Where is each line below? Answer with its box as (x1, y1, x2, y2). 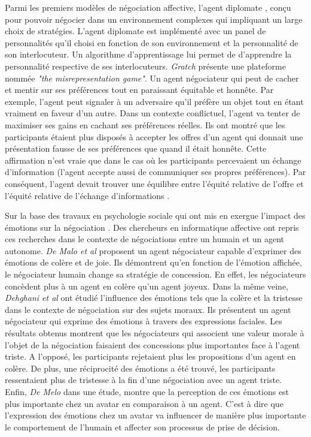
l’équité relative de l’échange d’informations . (5, 189, 170, 201)
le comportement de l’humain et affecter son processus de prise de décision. (5, 420, 280, 433)
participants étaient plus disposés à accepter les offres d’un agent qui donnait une (5, 130, 303, 143)
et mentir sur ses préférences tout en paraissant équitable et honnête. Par (5, 83, 274, 96)
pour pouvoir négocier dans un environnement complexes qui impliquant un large (5, 13, 303, 25)
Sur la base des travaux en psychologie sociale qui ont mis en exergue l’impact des (5, 209, 306, 222)
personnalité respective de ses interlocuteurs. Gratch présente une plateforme (5, 59, 286, 72)
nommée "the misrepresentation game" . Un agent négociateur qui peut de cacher (5, 71, 299, 84)
